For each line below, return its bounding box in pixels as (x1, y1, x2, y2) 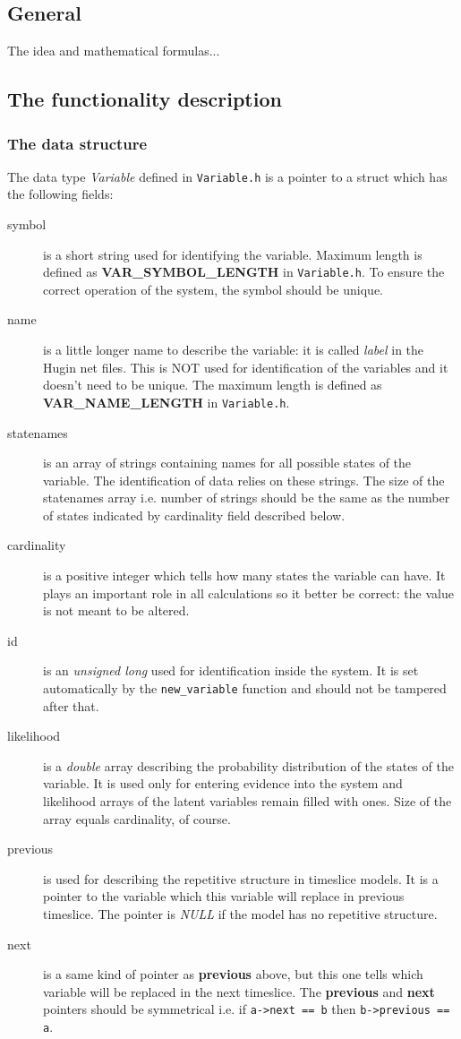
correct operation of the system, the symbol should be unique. (43, 279, 383, 298)
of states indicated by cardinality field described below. (43, 505, 346, 524)
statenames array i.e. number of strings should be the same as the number (43, 488, 450, 507)
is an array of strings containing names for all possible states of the (43, 453, 412, 472)
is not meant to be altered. (43, 601, 190, 620)
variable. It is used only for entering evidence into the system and (43, 774, 403, 793)
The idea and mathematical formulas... (7, 41, 220, 60)
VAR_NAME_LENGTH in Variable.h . (43, 392, 290, 411)
